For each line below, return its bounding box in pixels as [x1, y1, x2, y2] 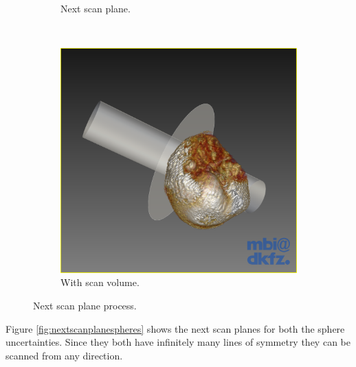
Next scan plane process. [33, 298, 137, 312]
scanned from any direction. [5, 348, 123, 362]
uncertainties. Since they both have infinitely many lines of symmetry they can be [5, 335, 351, 349]
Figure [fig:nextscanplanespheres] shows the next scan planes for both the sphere [5, 321, 345, 335]
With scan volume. [60, 275, 140, 289]
